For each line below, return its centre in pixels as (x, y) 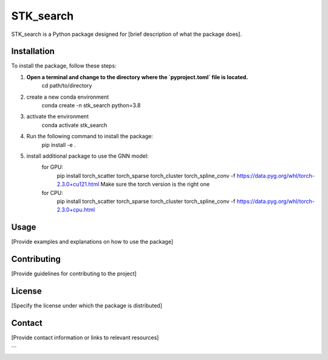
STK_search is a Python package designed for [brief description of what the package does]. (127, 34)
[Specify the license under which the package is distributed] (87, 306)
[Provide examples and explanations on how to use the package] (92, 242)
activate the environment (58, 116)
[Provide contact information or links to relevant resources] (85, 337)
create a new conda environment (68, 97)
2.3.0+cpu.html (76, 210)
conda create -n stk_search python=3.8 (91, 105)
